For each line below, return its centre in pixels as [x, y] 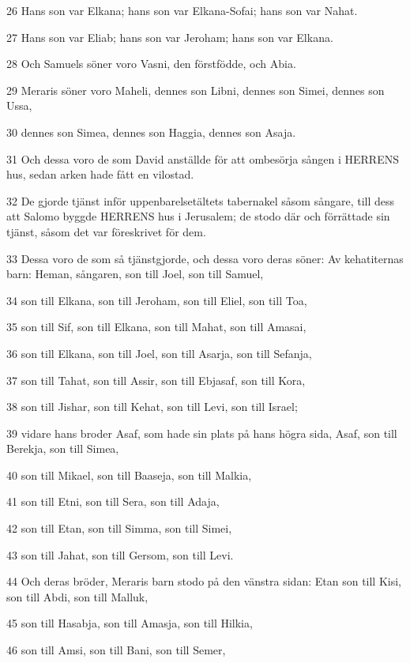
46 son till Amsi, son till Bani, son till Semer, [116, 650]
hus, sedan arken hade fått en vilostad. [100, 174]
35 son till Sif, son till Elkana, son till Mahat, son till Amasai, [156, 327]
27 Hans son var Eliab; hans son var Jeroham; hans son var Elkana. [170, 37]
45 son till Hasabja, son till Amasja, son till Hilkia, [130, 623]
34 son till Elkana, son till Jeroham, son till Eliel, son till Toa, [157, 300]
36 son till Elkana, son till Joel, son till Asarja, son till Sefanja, [159, 353]
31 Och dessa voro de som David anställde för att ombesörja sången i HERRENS [203, 158]
